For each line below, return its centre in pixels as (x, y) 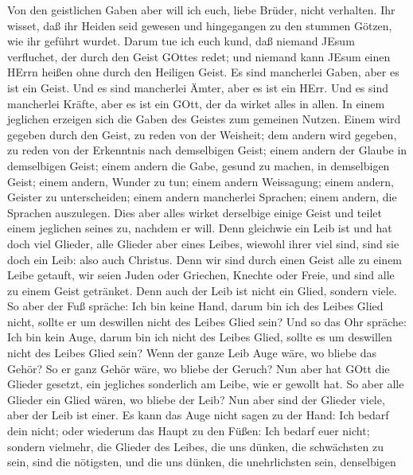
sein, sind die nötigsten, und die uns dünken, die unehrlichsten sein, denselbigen (202, 462)
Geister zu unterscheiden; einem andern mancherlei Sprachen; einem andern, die (202, 197)
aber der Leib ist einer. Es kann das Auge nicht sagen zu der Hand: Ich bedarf (198, 415)
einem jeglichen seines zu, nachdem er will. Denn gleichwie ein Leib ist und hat (200, 228)
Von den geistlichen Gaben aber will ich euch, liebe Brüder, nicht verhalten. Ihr (201, 10)
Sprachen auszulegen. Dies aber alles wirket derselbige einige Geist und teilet (195, 212)
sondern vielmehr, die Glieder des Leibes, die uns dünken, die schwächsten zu (195, 446)
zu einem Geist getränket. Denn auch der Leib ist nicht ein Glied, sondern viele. (202, 290)
